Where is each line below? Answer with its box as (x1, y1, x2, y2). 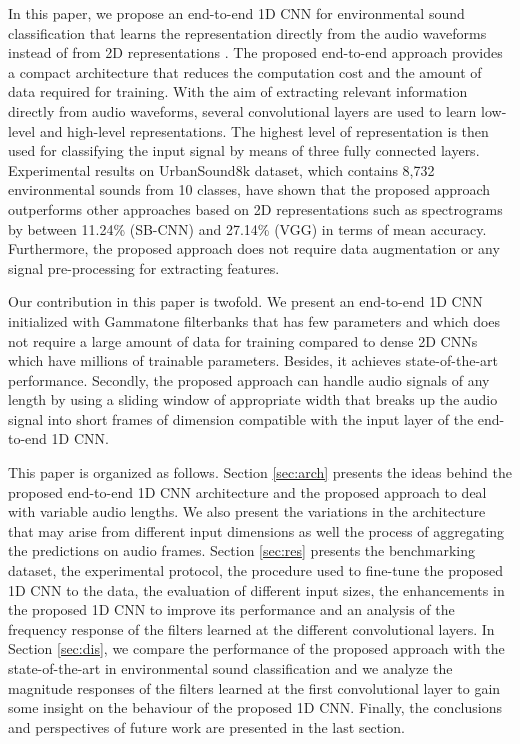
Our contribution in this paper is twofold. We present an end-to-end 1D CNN (8, 291, 483, 312)
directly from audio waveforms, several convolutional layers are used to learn (8, 100, 477, 121)
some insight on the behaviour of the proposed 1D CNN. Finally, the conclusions (8, 697, 502, 718)
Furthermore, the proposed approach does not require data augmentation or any (8, 238, 500, 259)
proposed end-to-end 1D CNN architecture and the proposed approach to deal (8, 481, 487, 502)
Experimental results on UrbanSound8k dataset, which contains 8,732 (8, 159, 435, 180)
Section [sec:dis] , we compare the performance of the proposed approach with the (8, 638, 505, 659)
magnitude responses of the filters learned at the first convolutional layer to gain (8, 677, 501, 698)
